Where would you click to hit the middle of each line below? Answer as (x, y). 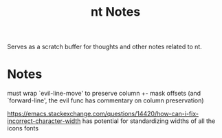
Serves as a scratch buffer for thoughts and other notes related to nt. (105, 47)
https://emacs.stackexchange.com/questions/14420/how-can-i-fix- (103, 114)
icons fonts (23, 128)
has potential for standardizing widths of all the (149, 121)
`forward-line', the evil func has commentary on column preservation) (106, 100)
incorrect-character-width (44, 121)
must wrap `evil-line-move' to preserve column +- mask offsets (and (104, 94)
